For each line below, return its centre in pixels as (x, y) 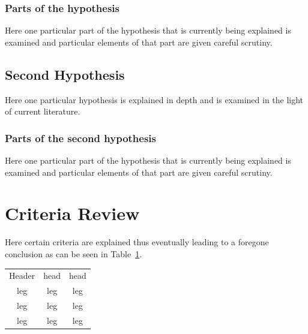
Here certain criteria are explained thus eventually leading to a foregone (137, 242)
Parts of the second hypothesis (80, 138)
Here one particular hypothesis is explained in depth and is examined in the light (154, 99)
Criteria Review (72, 213)
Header (22, 276)
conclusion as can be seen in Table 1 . (74, 253)
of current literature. (43, 111)
